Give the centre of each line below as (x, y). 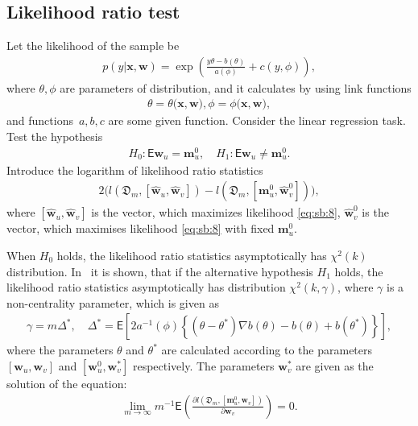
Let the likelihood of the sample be (93, 45)
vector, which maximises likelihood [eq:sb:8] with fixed (141, 228)
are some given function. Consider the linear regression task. (257, 120)
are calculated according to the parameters (267, 350)
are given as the (335, 365)
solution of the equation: (67, 383)
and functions (40, 120)
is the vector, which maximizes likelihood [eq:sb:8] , (216, 212)
